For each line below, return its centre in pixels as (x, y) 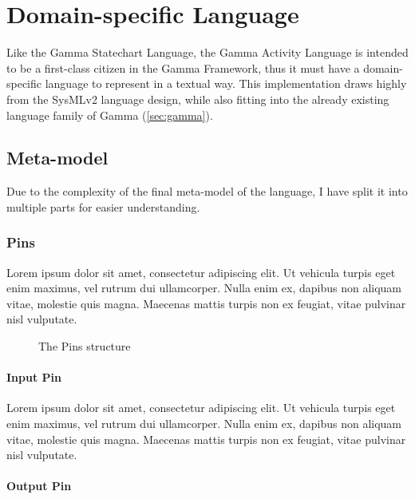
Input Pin (34, 377)
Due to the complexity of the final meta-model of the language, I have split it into (207, 191)
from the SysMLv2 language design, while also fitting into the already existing (198, 99)
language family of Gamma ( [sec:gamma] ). (110, 115)
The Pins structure (85, 346)
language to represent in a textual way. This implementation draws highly (226, 83)
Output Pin (39, 486)
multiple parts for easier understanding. (103, 206)
